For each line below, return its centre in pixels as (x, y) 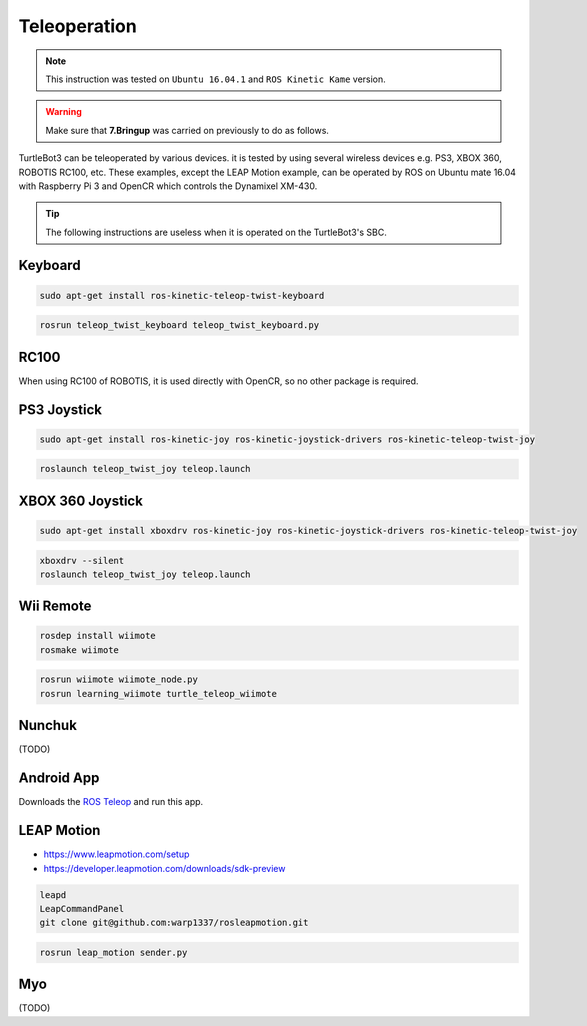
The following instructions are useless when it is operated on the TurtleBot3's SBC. (216, 232)
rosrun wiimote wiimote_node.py (119, 679)
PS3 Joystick (60, 409)
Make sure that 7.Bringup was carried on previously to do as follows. (187, 130)
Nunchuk (47, 725)
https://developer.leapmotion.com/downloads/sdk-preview (164, 868)
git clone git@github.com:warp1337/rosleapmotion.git (174, 923)
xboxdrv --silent (82, 560)
